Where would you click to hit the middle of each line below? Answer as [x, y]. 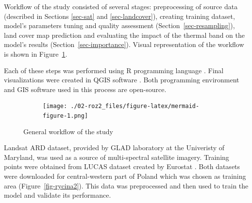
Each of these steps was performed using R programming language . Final [114, 70]
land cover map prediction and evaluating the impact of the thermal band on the [124, 35]
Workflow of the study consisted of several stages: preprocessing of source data [121, 6]
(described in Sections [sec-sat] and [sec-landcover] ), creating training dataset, [119, 16]
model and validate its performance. [58, 195]
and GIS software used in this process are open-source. [85, 89]
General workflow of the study [68, 131]
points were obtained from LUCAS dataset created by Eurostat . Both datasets [122, 166]
